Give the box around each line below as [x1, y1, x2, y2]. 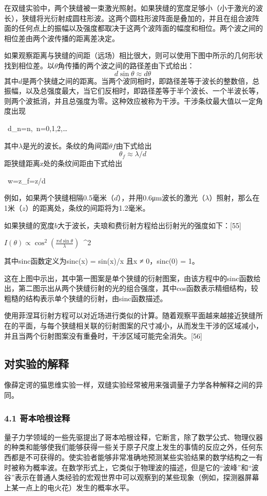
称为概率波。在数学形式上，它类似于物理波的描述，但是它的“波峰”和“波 [18, 462, 259, 472]
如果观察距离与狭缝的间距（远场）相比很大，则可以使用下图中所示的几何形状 [4, 50, 263, 61]
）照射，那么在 [209, 192, 260, 203]
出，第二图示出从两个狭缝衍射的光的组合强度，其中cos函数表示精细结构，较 [4, 283, 258, 293]
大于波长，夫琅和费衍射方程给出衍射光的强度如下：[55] [58, 219, 241, 230]
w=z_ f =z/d [7, 175, 46, 186]
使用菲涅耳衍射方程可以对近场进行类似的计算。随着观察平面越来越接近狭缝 [4, 310, 256, 321]
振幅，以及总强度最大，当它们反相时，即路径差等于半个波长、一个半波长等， [4, 85, 263, 96]
